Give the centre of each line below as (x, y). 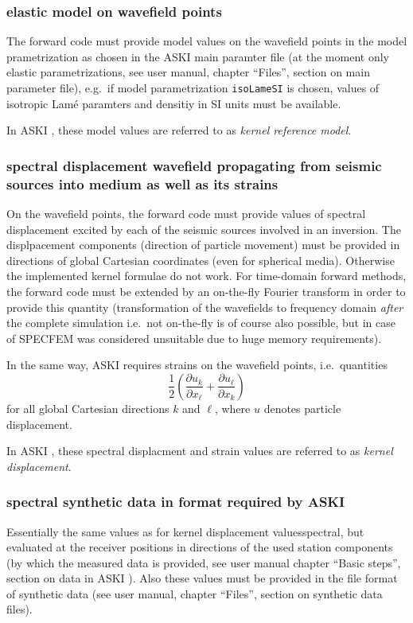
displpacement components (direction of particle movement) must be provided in (203, 245)
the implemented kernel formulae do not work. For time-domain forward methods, (206, 276)
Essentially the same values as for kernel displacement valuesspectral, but (185, 531)
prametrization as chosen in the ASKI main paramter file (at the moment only (198, 56)
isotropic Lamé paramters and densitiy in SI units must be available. (174, 103)
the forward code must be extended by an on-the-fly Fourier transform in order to (206, 291)
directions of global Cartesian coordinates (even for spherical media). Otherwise (201, 260)
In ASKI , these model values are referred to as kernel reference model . (179, 130)
